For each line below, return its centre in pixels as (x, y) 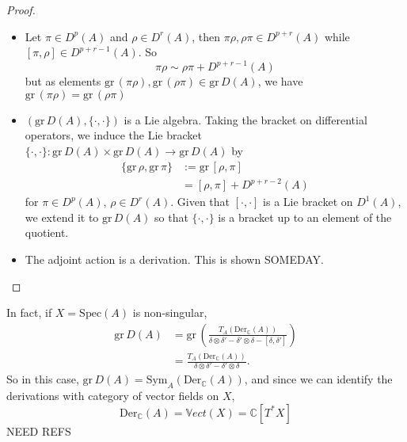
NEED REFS (39, 431)
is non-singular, (170, 312)
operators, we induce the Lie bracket (113, 135)
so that (171, 217)
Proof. (21, 10)
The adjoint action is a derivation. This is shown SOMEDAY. (174, 259)
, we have (280, 81)
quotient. (47, 232)
